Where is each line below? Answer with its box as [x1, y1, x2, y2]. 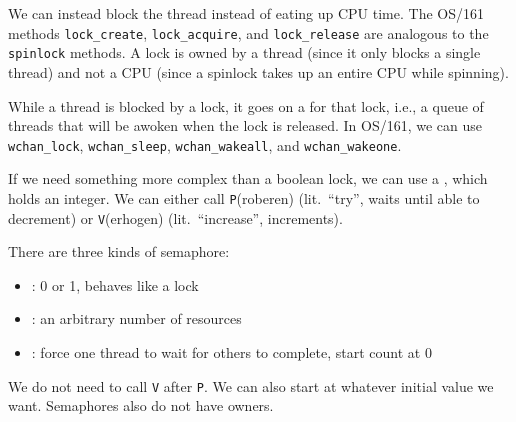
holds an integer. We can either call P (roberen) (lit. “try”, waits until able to [8, 187, 480, 208]
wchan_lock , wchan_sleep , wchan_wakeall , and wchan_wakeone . [8, 134, 402, 155]
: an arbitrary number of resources [31, 308, 242, 329]
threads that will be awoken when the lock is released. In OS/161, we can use [8, 115, 482, 136]
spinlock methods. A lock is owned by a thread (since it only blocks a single [8, 42, 481, 63]
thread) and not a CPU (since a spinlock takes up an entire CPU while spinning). [8, 61, 509, 82]
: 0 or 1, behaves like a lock [31, 274, 199, 295]
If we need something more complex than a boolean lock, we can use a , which [8, 168, 488, 189]
